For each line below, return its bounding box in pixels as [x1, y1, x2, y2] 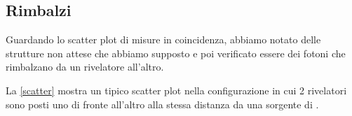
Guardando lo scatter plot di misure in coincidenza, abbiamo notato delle [6, 32, 321, 47]
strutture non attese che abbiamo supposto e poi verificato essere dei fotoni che [6, 45, 346, 60]
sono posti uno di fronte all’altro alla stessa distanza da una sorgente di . [6, 96, 319, 111]
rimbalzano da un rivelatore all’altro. [6, 59, 164, 74]
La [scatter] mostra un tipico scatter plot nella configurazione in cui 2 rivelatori [6, 82, 347, 97]
